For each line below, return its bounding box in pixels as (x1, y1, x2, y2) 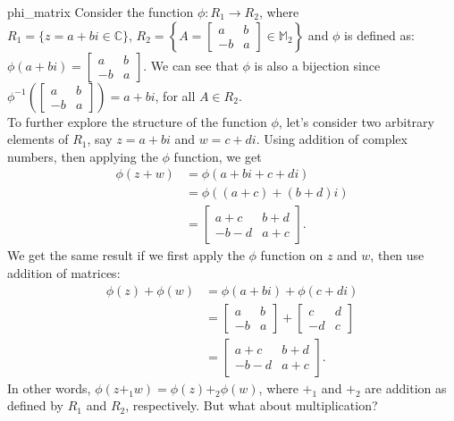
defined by (7, 396, 64, 415)
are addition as (365, 378, 447, 397)
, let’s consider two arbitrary (278, 112, 434, 131)
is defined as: (344, 25, 415, 44)
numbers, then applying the (7, 147, 158, 165)
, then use (370, 246, 425, 265)
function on (260, 246, 324, 265)
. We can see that (143, 55, 239, 74)
